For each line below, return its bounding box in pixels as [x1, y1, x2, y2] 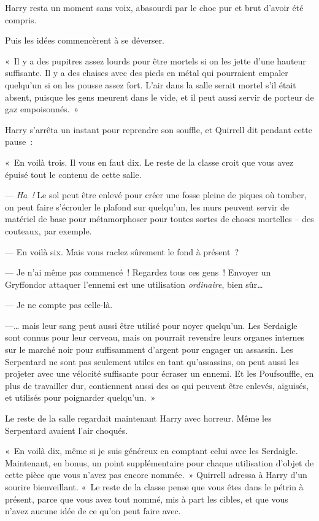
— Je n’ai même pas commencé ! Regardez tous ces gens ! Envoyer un [5, 266, 271, 279]
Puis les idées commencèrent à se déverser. [5, 34, 165, 47]
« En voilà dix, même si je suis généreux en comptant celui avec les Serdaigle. [5, 444, 298, 457]
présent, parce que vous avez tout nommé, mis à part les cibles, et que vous [5, 492, 288, 505]
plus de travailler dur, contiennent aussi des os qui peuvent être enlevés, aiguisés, [5, 379, 309, 392]
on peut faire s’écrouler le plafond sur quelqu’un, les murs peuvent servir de [5, 200, 290, 213]
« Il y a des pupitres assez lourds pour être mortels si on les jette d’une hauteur [5, 54, 306, 67]
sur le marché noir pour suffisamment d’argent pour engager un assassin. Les [5, 343, 293, 356]
